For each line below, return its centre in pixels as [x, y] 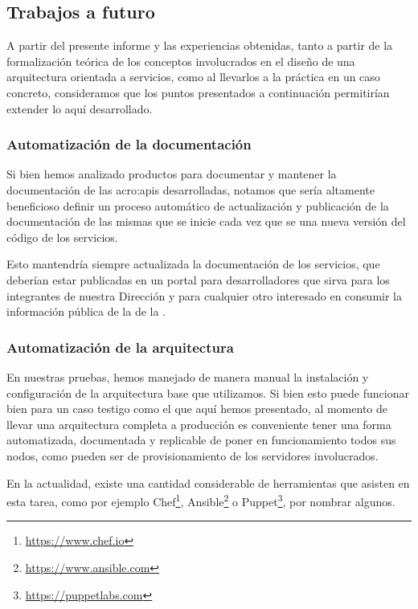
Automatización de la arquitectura [120, 347]
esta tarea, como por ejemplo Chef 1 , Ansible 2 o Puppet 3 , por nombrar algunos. [201, 500]
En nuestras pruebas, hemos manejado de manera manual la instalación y [188, 376]
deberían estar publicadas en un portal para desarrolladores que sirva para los [198, 279]
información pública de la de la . [86, 311]
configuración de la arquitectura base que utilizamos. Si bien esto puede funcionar [208, 392]
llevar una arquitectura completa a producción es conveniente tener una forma [199, 424]
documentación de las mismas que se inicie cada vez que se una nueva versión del [206, 221]
